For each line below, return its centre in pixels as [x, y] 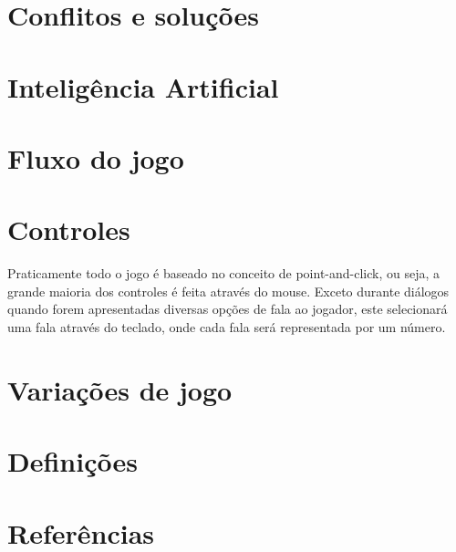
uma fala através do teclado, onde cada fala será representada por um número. [227, 327]
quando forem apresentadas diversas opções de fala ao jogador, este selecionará [228, 309]
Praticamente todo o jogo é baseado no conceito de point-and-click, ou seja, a [224, 273]
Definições [73, 461]
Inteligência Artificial [143, 86]
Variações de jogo [120, 389]
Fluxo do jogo [96, 157]
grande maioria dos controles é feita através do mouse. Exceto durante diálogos [228, 291]
